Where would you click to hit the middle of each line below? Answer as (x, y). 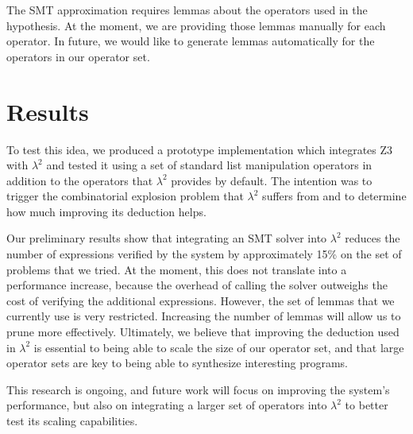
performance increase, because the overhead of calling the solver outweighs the (197, 285)
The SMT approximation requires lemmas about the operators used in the (187, 10)
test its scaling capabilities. (72, 420)
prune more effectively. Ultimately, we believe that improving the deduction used (203, 332)
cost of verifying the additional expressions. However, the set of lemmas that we (201, 300)
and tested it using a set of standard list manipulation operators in (209, 165)
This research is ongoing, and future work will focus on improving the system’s (198, 389)
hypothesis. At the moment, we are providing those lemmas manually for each (196, 25)
